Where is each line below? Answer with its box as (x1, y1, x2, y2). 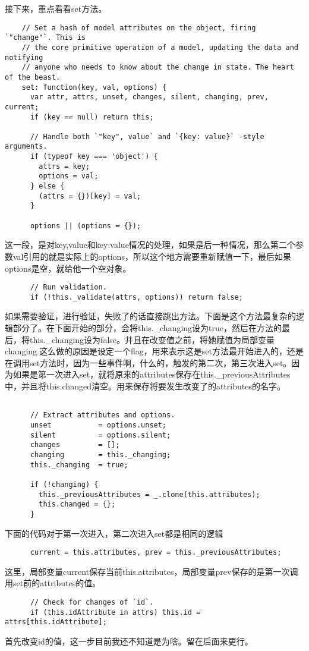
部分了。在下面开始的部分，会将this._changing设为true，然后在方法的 (12, 322, 282, 334)
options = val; (39, 172, 99, 181)
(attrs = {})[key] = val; (39, 191, 141, 200)
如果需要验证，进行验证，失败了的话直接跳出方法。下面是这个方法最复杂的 (5, 310, 296, 322)
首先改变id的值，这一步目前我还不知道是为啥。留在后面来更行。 (5, 634, 253, 647)
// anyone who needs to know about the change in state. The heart (21, 63, 294, 72)
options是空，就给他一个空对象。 (5, 262, 131, 274)
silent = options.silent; (30, 430, 171, 439)
